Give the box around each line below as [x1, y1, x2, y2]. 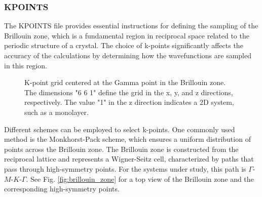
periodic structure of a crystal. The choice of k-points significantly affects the [4, 40, 243, 51]
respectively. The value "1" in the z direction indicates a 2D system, [24, 97, 234, 107]
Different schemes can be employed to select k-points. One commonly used [4, 124, 235, 134]
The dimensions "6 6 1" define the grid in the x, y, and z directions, [24, 87, 233, 97]
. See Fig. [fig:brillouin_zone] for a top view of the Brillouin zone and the [26, 173, 254, 184]
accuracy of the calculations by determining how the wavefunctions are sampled [4, 50, 251, 60]
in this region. [4, 60, 47, 70]
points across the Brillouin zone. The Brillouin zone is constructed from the [4, 143, 239, 154]
